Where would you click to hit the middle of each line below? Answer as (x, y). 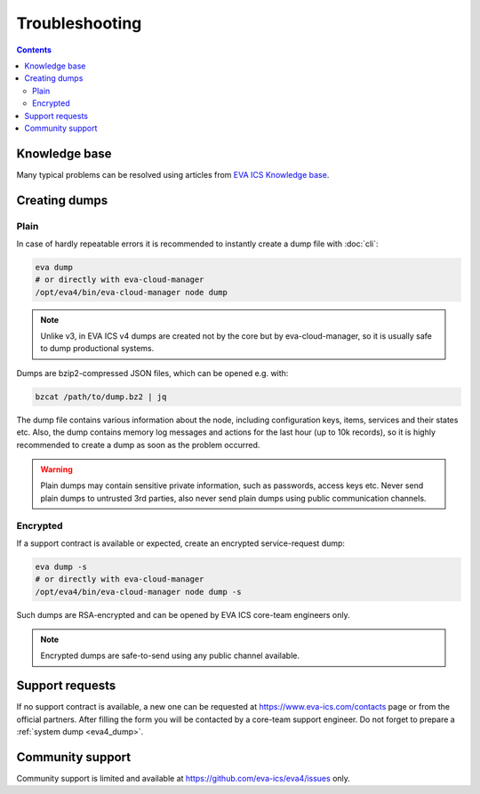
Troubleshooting (79, 23)
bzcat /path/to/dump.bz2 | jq (101, 397)
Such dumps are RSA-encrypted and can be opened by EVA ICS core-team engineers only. (183, 614)
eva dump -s (61, 566)
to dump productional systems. (97, 349)
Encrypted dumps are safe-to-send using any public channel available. (170, 656)
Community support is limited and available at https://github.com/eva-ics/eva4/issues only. (184, 779)
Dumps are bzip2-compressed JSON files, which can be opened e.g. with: (152, 373)
